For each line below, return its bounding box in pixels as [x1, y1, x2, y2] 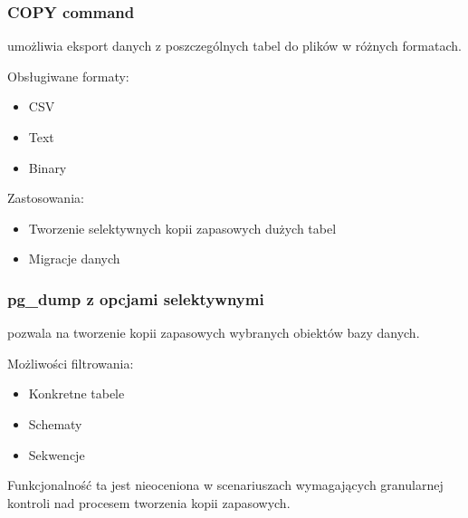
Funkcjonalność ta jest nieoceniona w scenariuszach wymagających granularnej [7, 475, 444, 494]
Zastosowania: [7, 188, 84, 207]
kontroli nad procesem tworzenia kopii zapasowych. [7, 493, 291, 512]
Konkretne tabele [28, 384, 125, 403]
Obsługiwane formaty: [7, 66, 129, 85]
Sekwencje [28, 445, 85, 464]
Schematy [28, 414, 82, 433]
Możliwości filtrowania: [7, 353, 134, 372]
